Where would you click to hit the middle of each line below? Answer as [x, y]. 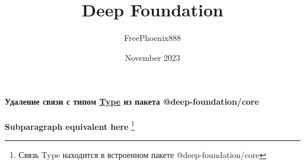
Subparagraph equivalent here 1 [70, 125]
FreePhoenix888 [152, 38]
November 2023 [152, 57]
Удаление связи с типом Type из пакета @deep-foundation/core [132, 102]
